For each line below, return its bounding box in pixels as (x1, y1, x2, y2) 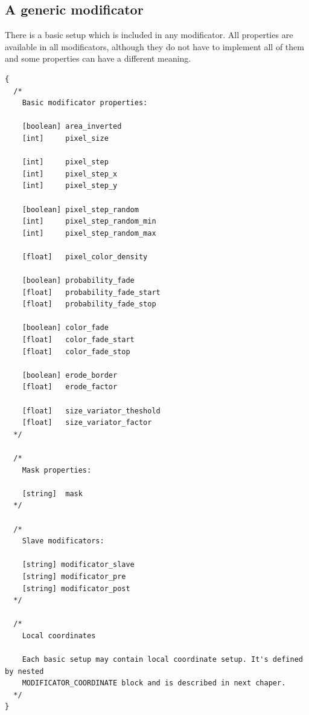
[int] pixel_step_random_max (22, 228, 156, 238)
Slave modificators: (22, 537, 104, 546)
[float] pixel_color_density (22, 252, 148, 261)
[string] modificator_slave (22, 560, 135, 569)
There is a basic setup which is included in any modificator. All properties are (5, 28, 293, 41)
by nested (5, 667, 44, 676)
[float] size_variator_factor (22, 418, 152, 427)
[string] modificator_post (22, 584, 130, 593)
